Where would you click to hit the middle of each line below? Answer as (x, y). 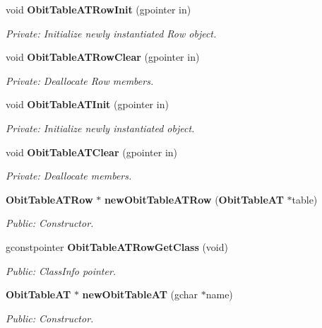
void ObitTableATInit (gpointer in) (87, 104)
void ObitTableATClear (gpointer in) (92, 152)
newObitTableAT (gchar (140, 294)
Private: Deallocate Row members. (80, 80)
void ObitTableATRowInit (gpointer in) (99, 9)
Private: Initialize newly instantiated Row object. (111, 33)
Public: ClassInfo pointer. (61, 270)
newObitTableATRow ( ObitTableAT (194, 199)
